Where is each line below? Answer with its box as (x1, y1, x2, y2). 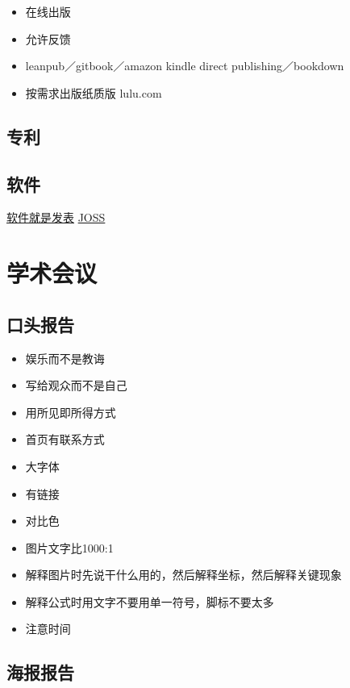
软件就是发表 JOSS (6, 209, 106, 226)
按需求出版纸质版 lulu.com (25, 84, 162, 101)
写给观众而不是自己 (25, 377, 127, 394)
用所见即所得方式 (25, 403, 116, 420)
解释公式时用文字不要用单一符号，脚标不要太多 (25, 593, 274, 610)
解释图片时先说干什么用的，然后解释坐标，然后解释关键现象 (25, 566, 342, 583)
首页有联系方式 (25, 431, 105, 448)
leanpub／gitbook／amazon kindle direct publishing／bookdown (25, 57, 344, 74)
